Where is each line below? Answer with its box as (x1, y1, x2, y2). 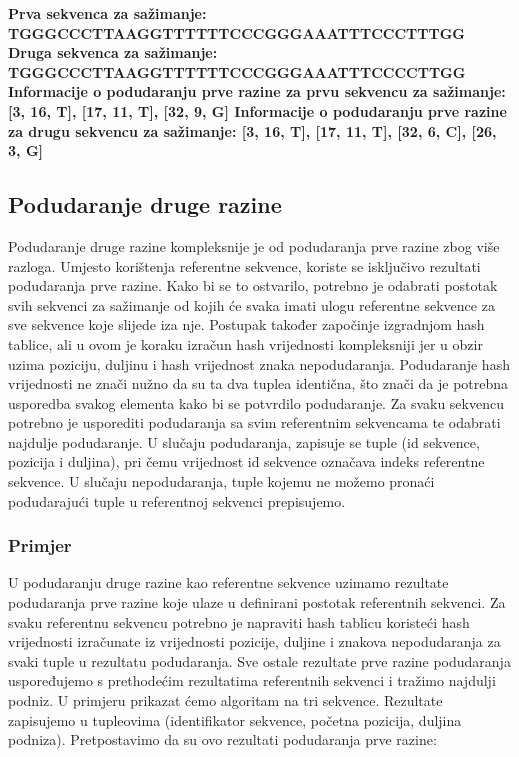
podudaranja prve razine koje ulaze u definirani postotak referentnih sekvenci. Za (8, 592, 506, 613)
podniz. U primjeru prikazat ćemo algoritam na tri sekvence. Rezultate (8, 690, 443, 711)
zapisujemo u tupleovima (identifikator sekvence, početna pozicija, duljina (8, 709, 462, 730)
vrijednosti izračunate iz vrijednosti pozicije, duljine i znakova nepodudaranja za (8, 631, 501, 652)
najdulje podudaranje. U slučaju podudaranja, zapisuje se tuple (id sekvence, (8, 431, 480, 452)
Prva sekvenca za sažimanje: (8, 3, 207, 23)
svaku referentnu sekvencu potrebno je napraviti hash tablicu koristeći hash (8, 611, 470, 632)
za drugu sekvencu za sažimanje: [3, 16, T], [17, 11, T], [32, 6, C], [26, (8, 120, 497, 141)
